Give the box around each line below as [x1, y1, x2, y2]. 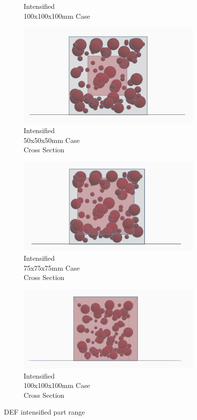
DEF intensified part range [4, 406, 85, 417]
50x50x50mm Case [24, 135, 80, 145]
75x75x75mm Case [24, 262, 80, 273]
